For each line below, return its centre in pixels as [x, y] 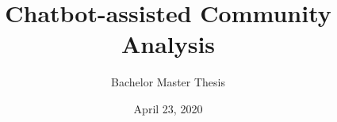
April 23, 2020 [168, 108]
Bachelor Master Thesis [168, 82]
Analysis [168, 44]
